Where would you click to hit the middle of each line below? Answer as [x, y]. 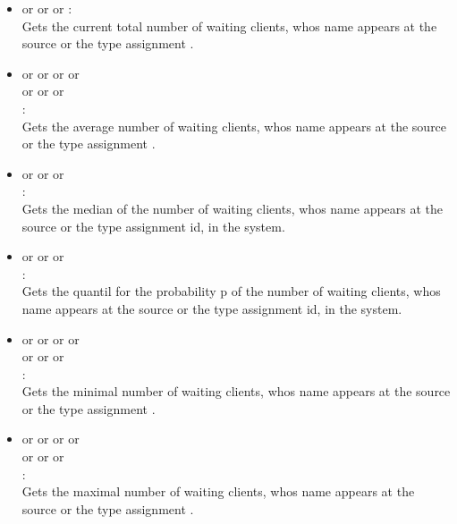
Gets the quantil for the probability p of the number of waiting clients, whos [231, 291]
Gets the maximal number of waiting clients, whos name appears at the [218, 491]
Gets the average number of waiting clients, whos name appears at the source [234, 126]
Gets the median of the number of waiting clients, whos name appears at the [233, 208]
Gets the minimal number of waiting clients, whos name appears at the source [236, 391]
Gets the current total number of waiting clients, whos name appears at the [229, 25]
